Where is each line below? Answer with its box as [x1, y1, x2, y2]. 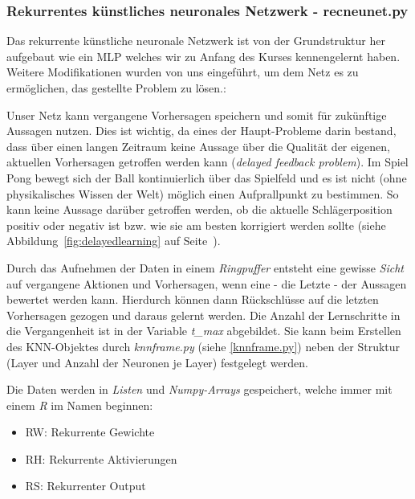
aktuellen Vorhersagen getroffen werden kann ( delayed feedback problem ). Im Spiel [6, 153, 409, 170]
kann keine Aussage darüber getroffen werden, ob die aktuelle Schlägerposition [6, 201, 393, 218]
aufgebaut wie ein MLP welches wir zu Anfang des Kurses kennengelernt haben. [6, 47, 401, 64]
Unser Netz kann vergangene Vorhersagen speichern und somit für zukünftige [6, 106, 387, 123]
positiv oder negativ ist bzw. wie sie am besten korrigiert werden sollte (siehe [6, 216, 386, 233]
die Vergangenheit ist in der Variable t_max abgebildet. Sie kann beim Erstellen [6, 322, 401, 339]
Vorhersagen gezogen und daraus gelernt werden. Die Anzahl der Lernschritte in [6, 306, 401, 323]
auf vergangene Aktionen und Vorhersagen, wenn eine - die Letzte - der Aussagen [6, 275, 407, 292]
